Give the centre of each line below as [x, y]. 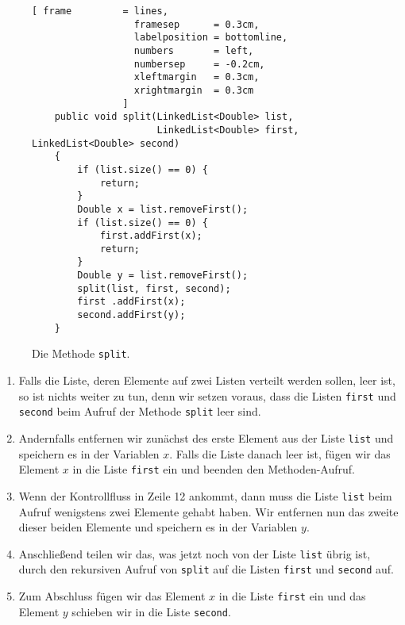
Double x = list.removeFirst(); [163, 209]
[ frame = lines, [100, 11]
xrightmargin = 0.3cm [194, 90]
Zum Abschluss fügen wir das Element [112, 596]
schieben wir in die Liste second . [151, 611]
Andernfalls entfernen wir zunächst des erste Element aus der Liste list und [206, 437]
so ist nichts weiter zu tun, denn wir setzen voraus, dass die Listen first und [207, 395]
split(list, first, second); [154, 288]
